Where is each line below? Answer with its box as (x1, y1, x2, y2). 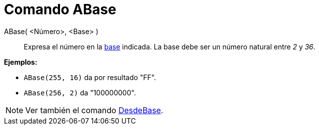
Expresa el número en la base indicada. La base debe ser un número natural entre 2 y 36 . (24, 42, 316, 51)
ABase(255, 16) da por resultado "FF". (24, 73, 156, 82)
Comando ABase (4, 1, 116, 18)
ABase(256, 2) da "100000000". (24, 88, 136, 97)
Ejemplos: (4, 57, 38, 66)
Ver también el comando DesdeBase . (25, 105, 163, 115)
